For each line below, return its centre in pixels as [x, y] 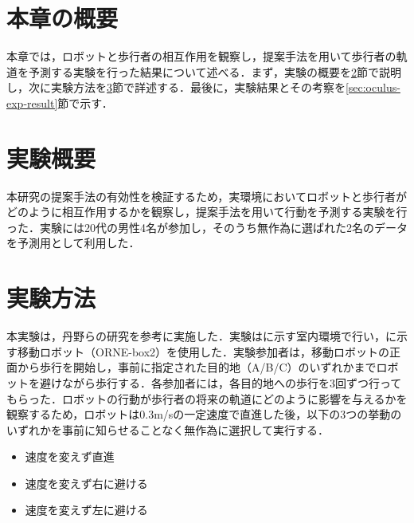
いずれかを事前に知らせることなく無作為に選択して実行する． [168, 429]
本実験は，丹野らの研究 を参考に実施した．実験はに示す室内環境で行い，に [201, 336]
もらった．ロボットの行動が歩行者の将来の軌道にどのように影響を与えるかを [207, 398]
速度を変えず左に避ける [86, 510]
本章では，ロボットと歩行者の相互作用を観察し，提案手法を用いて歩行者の [201, 56]
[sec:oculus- [373, 87]
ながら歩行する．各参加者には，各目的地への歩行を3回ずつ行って [232, 382]
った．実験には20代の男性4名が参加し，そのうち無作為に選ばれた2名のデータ [207, 227]
